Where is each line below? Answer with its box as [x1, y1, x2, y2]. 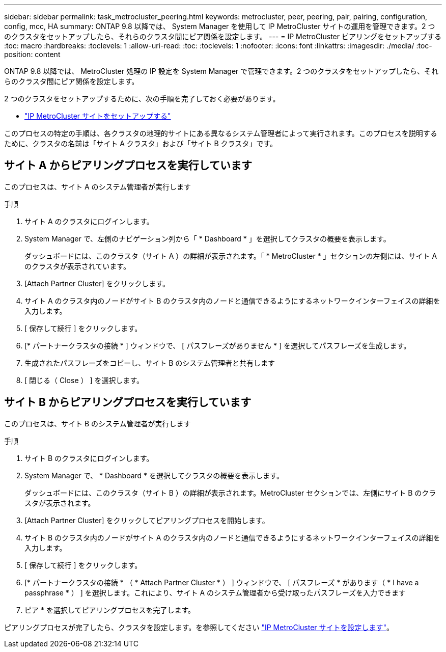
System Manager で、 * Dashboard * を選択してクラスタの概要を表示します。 [24, 471, 284, 480]
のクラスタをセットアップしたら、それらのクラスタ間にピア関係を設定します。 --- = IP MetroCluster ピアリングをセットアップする [4, 32, 441, 41]
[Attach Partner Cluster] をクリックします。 [24, 279, 170, 288]
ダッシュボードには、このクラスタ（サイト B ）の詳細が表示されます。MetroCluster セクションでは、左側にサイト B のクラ [24, 488, 436, 497]
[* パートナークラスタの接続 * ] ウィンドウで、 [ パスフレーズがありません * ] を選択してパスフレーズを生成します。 [24, 341, 411, 350]
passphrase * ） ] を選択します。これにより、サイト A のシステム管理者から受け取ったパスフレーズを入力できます [24, 588, 406, 597]
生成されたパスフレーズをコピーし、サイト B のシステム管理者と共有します [24, 358, 275, 367]
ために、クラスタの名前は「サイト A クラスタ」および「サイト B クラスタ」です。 [4, 139, 277, 148]
